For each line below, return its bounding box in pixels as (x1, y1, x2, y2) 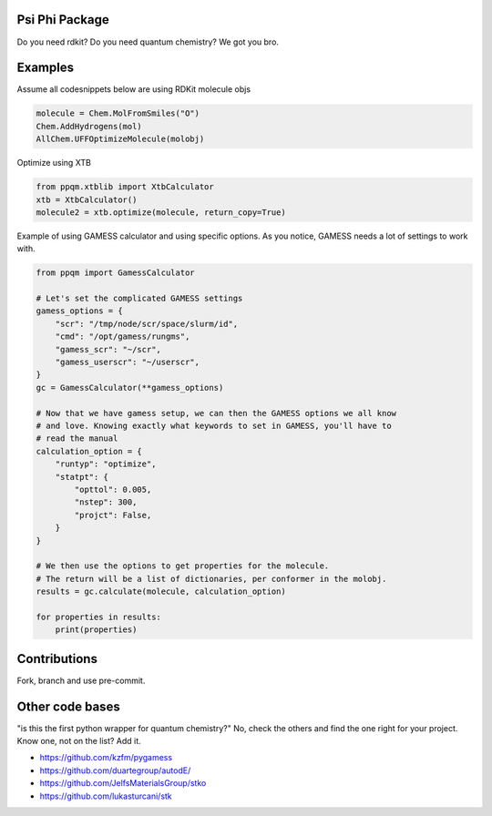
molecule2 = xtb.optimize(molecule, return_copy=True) (36, 207, 286, 218)
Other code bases (16, 699, 120, 714)
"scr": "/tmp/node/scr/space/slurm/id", (55, 319, 239, 329)
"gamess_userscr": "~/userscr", (55, 357, 200, 368)
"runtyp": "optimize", (55, 459, 157, 469)
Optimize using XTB (16, 158, 91, 168)
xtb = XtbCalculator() (36, 194, 138, 205)
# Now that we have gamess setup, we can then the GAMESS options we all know (36, 408, 396, 418)
